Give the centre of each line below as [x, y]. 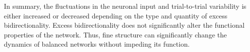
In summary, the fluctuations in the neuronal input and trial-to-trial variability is [125, 6]
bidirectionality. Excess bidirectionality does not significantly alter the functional [124, 25]
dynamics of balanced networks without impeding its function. [97, 44]
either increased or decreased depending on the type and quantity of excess [116, 15]
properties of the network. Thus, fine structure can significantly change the [116, 34]
